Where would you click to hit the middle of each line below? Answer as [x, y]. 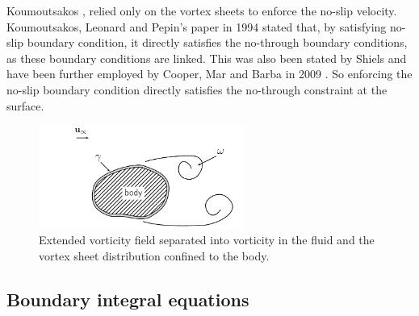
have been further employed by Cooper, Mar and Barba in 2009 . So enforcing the [209, 74]
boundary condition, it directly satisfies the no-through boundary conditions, [217, 42]
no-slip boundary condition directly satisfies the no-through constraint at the [197, 89]
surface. [25, 105]
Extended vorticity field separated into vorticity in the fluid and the [207, 240]
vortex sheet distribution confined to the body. [154, 255]
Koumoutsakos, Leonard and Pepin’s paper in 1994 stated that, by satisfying [197, 26]
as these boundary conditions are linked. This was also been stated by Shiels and [207, 58]
